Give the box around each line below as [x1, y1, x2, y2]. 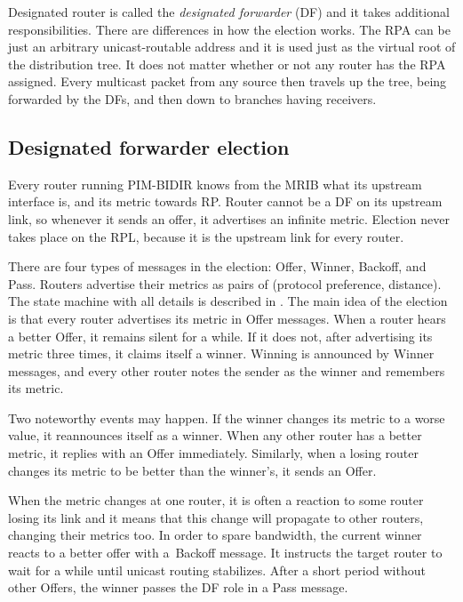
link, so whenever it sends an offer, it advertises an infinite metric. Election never [8, 209, 450, 228]
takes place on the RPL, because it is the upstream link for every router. [8, 227, 404, 245]
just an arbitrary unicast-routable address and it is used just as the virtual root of [8, 37, 456, 56]
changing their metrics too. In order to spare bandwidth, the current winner [8, 526, 422, 544]
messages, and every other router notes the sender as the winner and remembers [8, 361, 445, 380]
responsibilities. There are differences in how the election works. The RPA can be [8, 20, 451, 38]
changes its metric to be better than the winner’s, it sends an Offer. [8, 461, 377, 479]
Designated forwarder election [8, 132, 290, 160]
